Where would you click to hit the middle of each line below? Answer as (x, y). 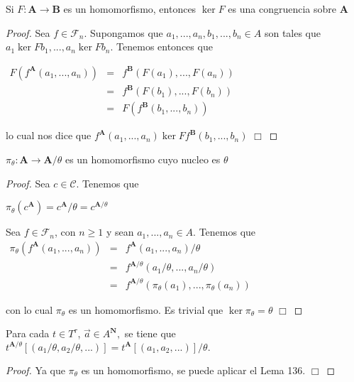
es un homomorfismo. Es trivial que (146, 309)
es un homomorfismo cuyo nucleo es (143, 159)
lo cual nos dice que (49, 135)
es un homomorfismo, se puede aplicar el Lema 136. (193, 370)
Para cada (28, 333)
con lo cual (29, 309)
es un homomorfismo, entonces (130, 9)
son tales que (293, 32)
